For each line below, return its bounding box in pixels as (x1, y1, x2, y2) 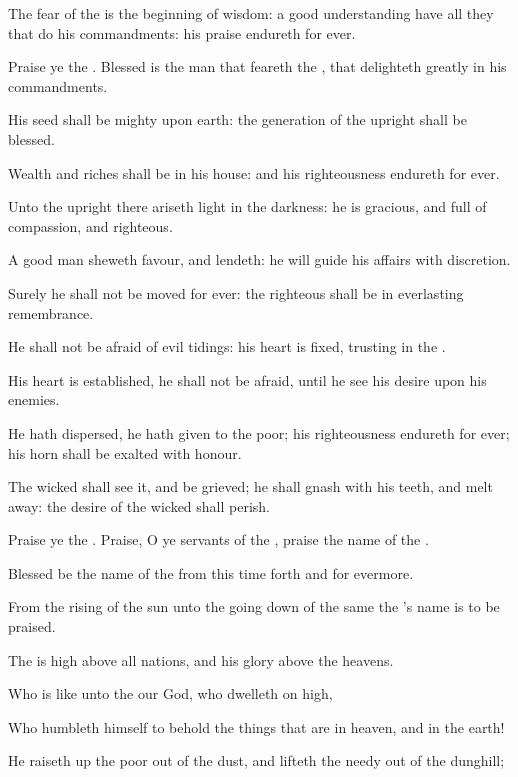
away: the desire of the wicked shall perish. (8, 495, 271, 516)
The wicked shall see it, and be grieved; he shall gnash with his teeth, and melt (8, 476, 493, 497)
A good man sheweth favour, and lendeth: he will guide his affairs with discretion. (8, 249, 511, 270)
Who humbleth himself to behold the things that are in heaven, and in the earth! (8, 716, 505, 737)
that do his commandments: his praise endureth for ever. (8, 22, 356, 43)
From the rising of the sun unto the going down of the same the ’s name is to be (8, 596, 500, 617)
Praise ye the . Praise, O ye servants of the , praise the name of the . (8, 529, 429, 550)
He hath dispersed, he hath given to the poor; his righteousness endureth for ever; (8, 422, 510, 443)
